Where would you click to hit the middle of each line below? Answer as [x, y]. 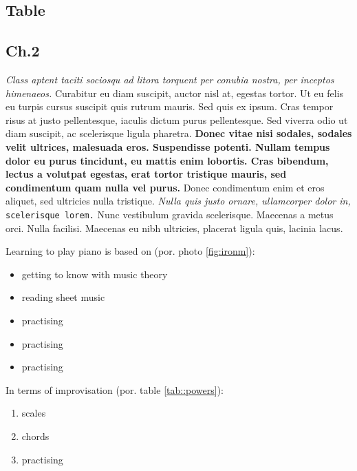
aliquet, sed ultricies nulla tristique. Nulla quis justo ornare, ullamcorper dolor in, [178, 201]
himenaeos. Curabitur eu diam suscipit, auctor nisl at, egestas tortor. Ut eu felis [175, 93]
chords [35, 436]
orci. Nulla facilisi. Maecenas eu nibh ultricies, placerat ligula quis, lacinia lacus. [174, 228]
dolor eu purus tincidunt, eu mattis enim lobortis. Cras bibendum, [167, 160]
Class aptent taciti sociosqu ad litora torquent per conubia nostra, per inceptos [170, 79]
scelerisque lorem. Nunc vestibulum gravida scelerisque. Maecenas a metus [170, 214]
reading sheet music [63, 297]
